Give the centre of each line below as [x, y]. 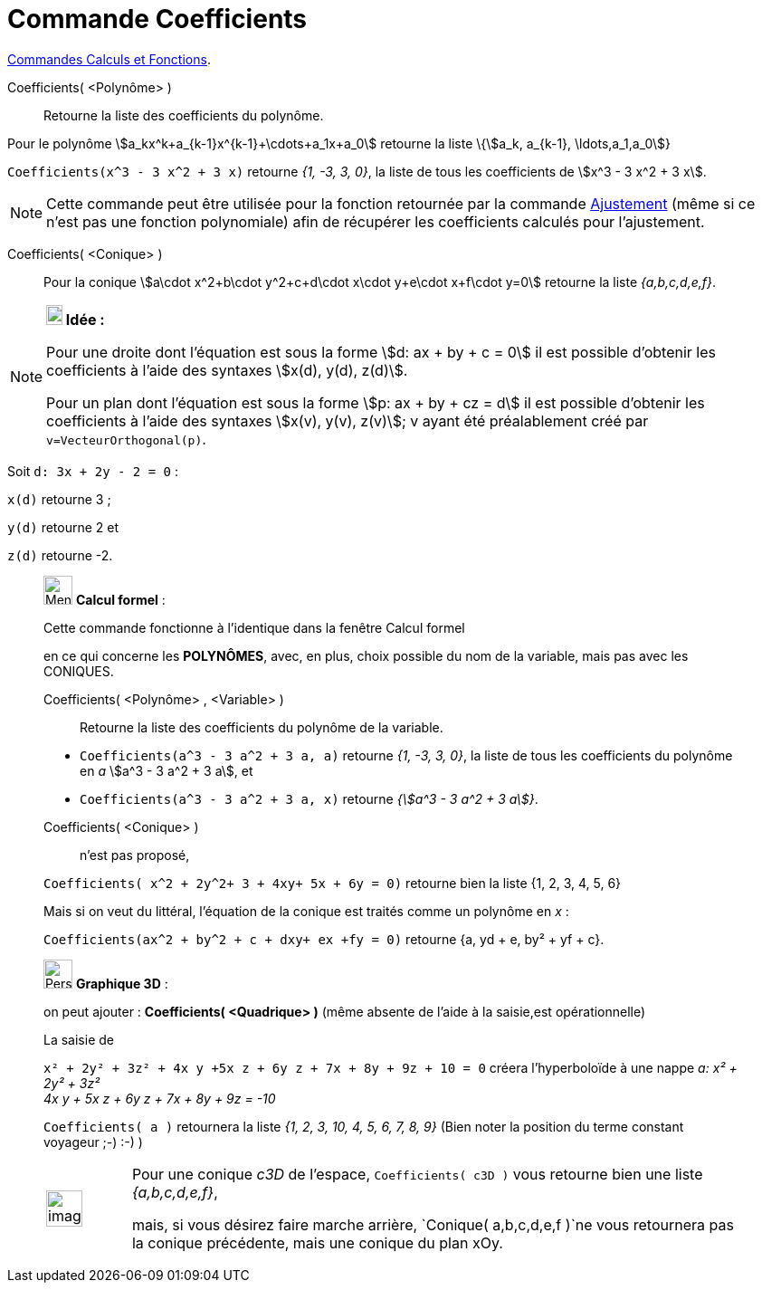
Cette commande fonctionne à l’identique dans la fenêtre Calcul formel [254, 627]
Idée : [85, 319]
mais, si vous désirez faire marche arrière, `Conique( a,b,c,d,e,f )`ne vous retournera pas [433, 1224]
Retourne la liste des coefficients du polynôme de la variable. [262, 727]
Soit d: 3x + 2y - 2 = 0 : [93, 471]
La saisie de [79, 1039]
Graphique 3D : [122, 983]
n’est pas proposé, [135, 855]
